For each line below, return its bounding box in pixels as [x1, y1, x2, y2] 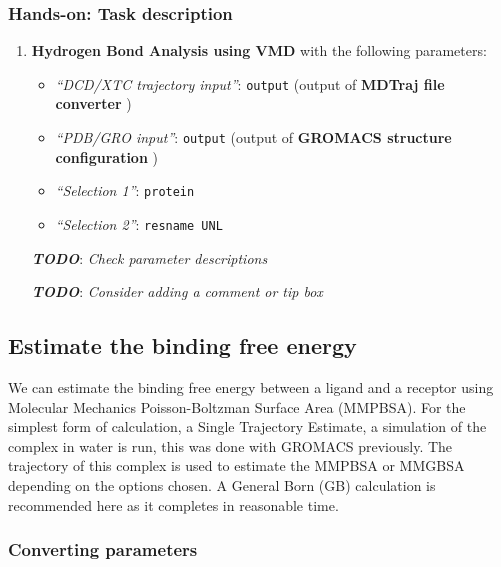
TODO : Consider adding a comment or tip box [31, 281, 323, 302]
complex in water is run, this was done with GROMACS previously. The [8, 435, 453, 456]
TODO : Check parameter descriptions [31, 247, 268, 268]
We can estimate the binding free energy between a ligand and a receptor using [8, 377, 494, 398]
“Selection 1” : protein [55, 180, 195, 201]
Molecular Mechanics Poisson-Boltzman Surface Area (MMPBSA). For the [8, 396, 466, 417]
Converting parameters [8, 537, 198, 562]
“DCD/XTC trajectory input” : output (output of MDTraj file [55, 73, 445, 94]
